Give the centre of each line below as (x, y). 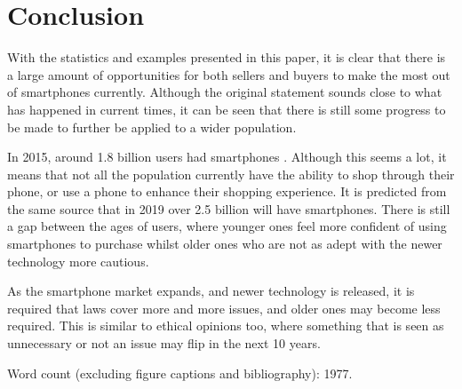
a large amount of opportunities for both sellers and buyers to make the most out (229, 74)
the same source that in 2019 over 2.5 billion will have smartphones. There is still (229, 208)
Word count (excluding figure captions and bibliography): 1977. (180, 373)
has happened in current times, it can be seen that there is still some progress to (227, 109)
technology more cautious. (78, 261)
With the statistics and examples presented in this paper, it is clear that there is (227, 57)
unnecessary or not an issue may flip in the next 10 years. (164, 343)
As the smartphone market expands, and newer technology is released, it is (211, 291)
